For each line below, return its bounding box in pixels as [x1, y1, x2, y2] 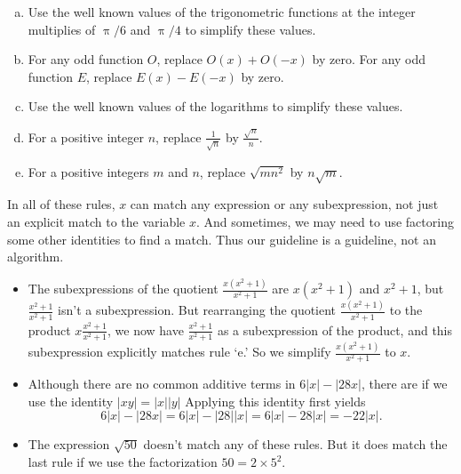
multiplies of [28, 20, 96, 38]
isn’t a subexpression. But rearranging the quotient [58, 301, 337, 319]
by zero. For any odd [312, 50, 426, 68]
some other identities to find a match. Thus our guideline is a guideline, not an [7, 229, 436, 248]
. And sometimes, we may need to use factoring [196, 212, 454, 230]
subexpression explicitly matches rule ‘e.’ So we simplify [28, 342, 331, 361]
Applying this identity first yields [185, 391, 366, 410]
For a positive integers [28, 162, 149, 181]
